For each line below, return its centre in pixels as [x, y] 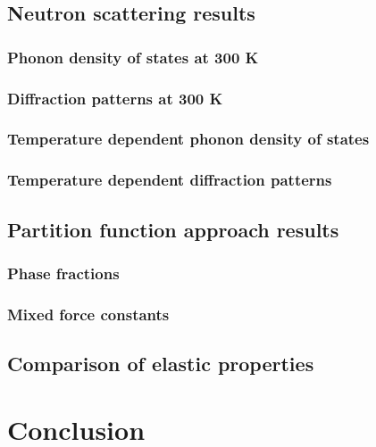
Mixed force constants [88, 314]
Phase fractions [63, 273]
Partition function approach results [173, 229]
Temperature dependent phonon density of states [188, 139]
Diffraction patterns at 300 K [115, 98]
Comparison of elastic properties [161, 364]
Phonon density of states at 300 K [133, 57]
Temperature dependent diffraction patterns [170, 180]
